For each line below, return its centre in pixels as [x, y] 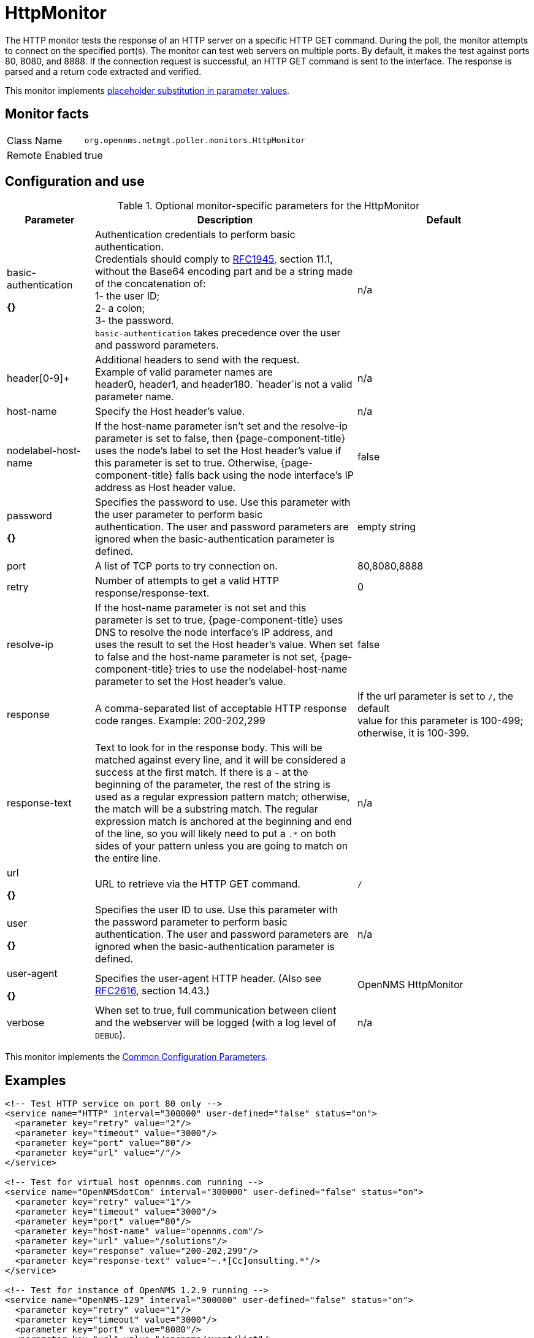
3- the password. [134, 321]
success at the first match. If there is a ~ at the [201, 772]
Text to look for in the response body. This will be [208, 748]
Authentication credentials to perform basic [195, 235]
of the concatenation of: [150, 284]
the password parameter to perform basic [191, 922]
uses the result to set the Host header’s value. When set [224, 645]
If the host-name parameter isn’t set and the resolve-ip [221, 426]
